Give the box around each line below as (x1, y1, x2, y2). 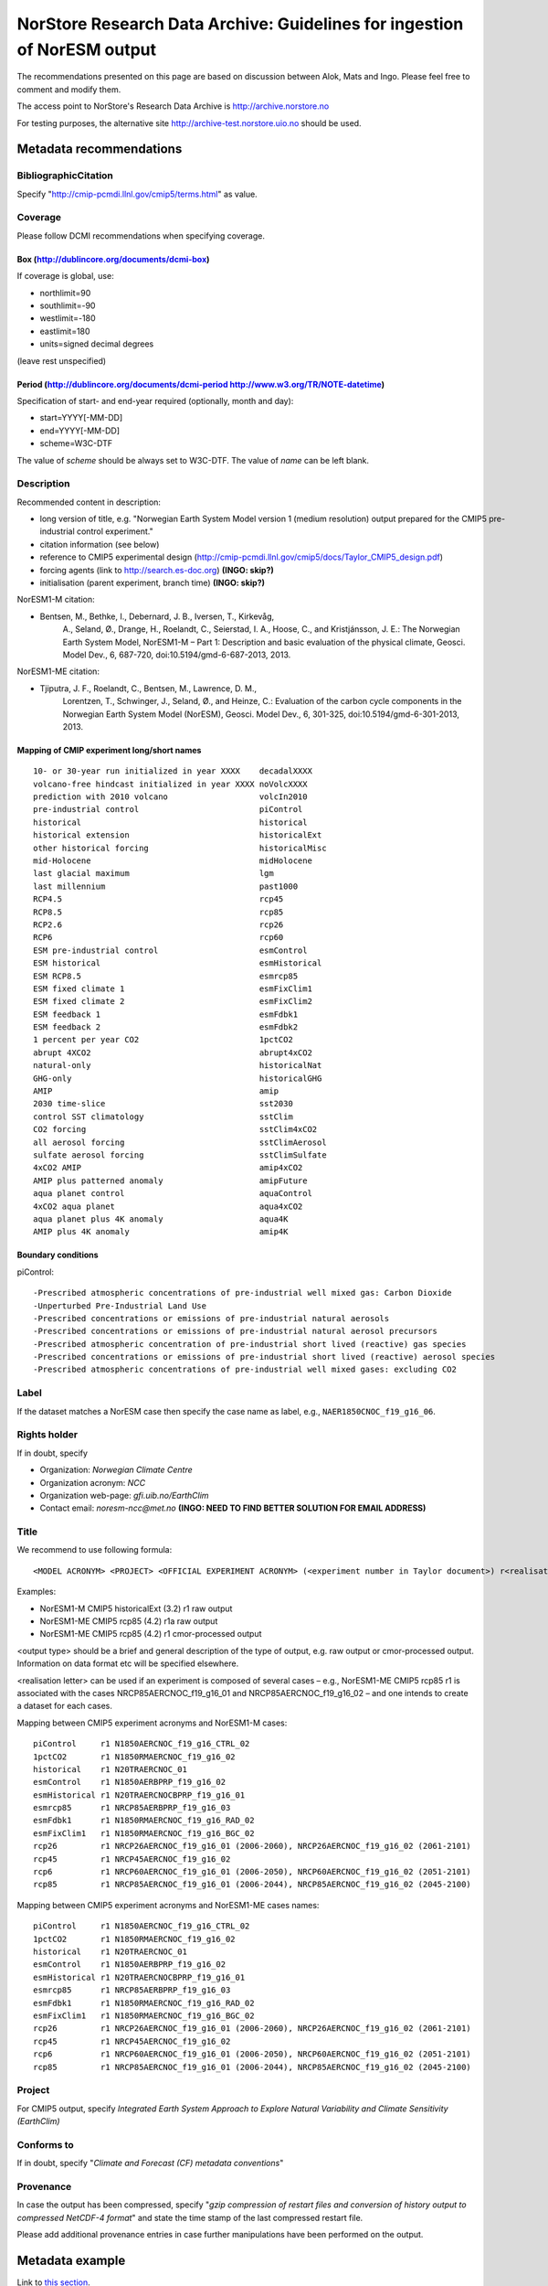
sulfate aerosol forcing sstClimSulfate (33, 1150, 328, 1160)
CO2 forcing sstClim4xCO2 (33, 1125, 318, 1135)
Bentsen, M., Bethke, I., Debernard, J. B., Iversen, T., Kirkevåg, (39, 611, 275, 622)
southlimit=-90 (39, 300, 96, 311)
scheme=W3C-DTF (39, 438, 113, 449)
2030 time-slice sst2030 (33, 1098, 294, 1109)
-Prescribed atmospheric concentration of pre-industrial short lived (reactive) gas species (33, 1339, 467, 1349)
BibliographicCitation (16, 169, 114, 182)
